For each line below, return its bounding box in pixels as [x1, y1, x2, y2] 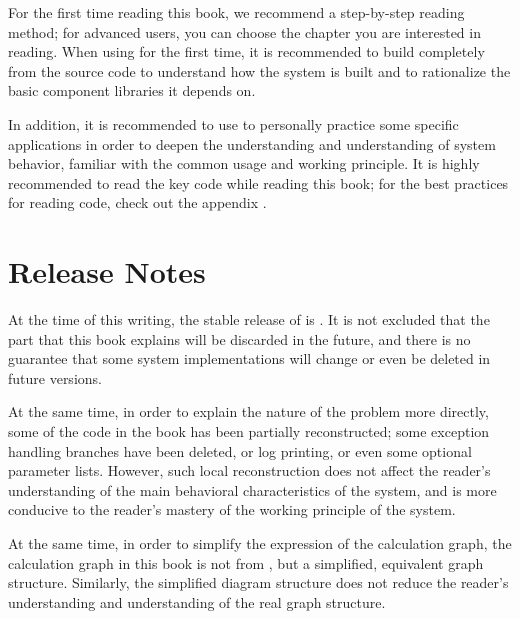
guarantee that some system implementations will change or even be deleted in [8, 348, 491, 369]
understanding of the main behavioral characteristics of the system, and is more [8, 479, 497, 500]
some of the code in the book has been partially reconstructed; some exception [8, 421, 490, 442]
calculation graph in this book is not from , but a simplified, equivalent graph [8, 552, 484, 573]
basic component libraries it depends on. [8, 80, 256, 101]
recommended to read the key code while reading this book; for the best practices [8, 172, 509, 193]
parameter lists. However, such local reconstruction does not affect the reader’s [8, 460, 491, 481]
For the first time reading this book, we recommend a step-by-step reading [8, 2, 465, 22]
